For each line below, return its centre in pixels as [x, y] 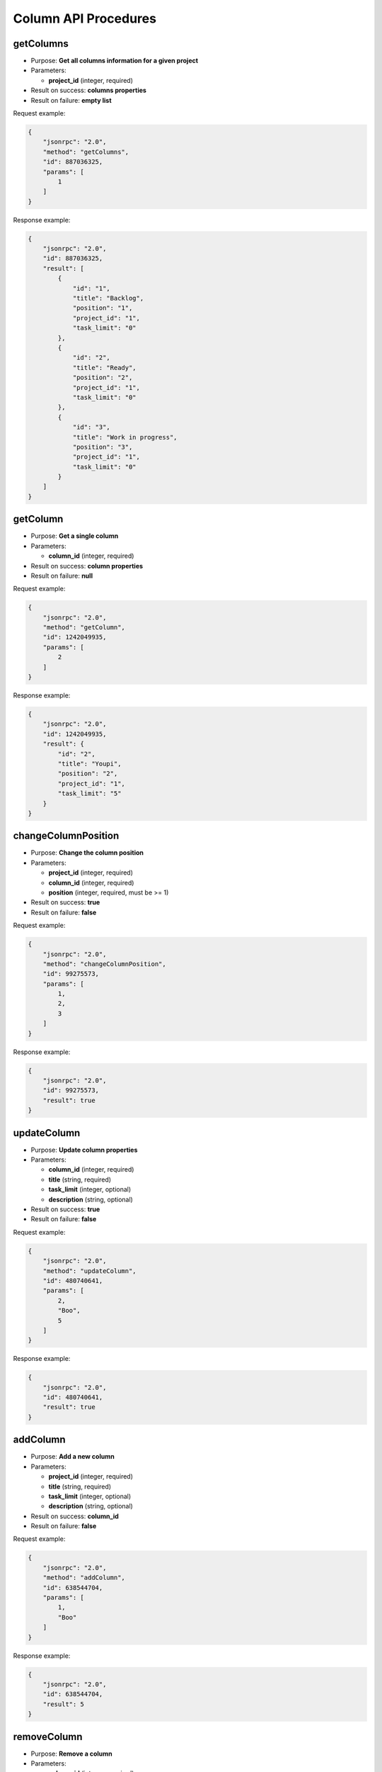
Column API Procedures [85, 18]
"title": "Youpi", [89, 763]
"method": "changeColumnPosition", [104, 964]
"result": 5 [64, 1704]
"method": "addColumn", [84, 1578]
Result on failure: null [62, 576]
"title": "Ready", [105, 368]
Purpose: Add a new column [73, 1457]
